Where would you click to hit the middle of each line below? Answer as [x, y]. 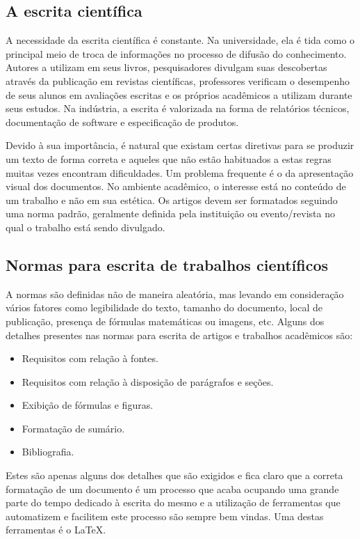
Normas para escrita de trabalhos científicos [167, 264]
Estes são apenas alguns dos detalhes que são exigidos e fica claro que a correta [174, 475]
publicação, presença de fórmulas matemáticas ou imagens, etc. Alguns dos [165, 321]
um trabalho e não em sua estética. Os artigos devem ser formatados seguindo [172, 200]
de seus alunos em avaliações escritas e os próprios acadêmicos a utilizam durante [179, 94]
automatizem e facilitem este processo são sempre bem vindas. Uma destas [165, 516]
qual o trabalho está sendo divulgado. [85, 227]
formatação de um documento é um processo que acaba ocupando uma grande [172, 489]
